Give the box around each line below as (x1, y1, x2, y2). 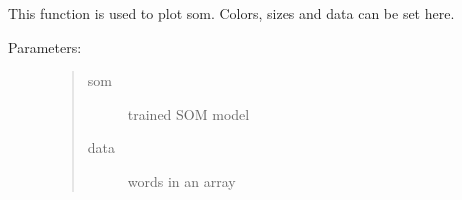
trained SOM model (127, 103, 250, 124)
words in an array (127, 170, 236, 191)
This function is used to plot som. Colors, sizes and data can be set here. (8, 3, 455, 23)
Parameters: (8, 36, 82, 57)
